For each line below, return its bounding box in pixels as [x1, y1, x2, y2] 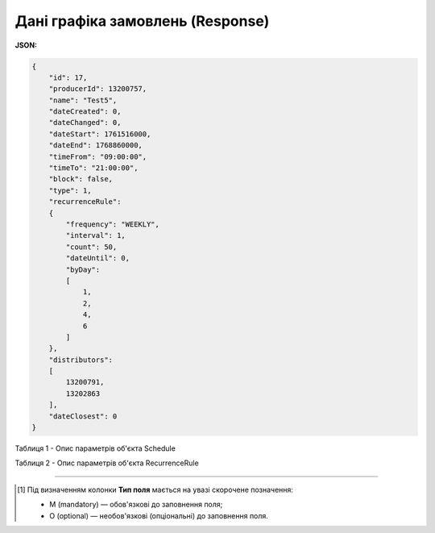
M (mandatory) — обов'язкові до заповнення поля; [49, 500, 223, 510]
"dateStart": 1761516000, [48, 129, 151, 139]
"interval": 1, [65, 231, 126, 240]
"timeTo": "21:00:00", [48, 164, 139, 173]
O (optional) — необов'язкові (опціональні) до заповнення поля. [49, 510, 269, 520]
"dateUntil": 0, [65, 254, 130, 263]
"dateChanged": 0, [48, 118, 122, 127]
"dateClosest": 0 [48, 411, 118, 421]
